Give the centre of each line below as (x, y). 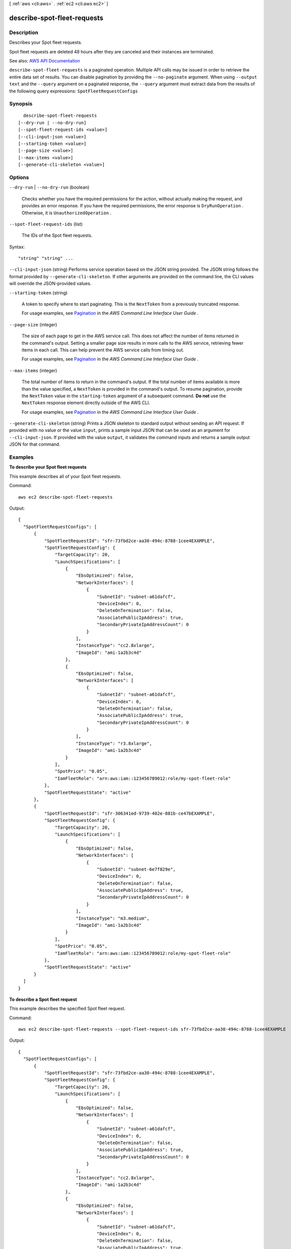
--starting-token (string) (38, 293)
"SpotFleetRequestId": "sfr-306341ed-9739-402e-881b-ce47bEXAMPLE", (130, 813)
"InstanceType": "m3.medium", (112, 918)
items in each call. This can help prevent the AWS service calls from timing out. (103, 350)
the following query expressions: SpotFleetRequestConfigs (73, 91)
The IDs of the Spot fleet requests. (57, 235)
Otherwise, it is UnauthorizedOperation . (67, 213)
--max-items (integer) (33, 370)
